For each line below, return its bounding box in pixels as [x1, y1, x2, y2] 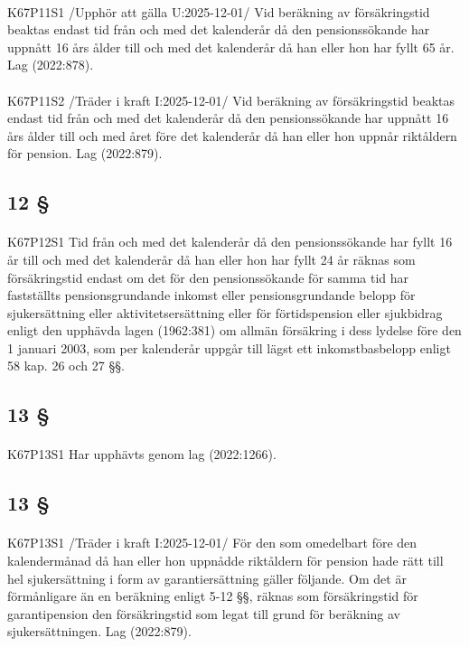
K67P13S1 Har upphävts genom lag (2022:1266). [7, 445, 277, 464]
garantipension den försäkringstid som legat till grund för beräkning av [7, 604, 401, 623]
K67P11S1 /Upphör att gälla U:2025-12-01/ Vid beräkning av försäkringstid [7, 2, 430, 21]
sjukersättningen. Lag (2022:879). [7, 622, 192, 641]
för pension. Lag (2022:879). [7, 144, 163, 163]
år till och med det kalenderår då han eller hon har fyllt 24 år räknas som [7, 249, 416, 268]
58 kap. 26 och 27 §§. [7, 356, 125, 375]
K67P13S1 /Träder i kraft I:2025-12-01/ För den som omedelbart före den [7, 533, 417, 552]
